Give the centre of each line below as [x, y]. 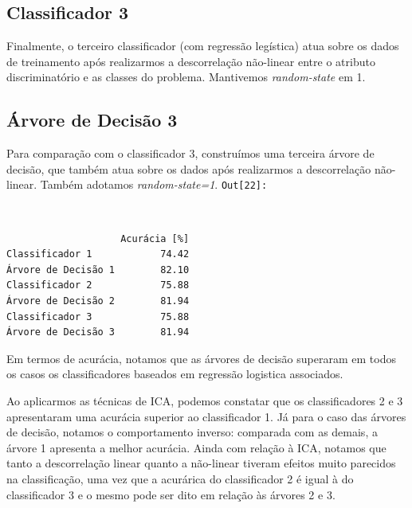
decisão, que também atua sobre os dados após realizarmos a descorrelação [189, 168]
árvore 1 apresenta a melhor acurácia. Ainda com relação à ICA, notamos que [196, 447]
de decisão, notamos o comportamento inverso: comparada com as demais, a [192, 432]
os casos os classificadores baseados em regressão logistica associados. [175, 374]
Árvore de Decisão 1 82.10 [98, 270]
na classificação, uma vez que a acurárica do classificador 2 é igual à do [180, 478]
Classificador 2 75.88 [98, 285]
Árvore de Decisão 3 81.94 [98, 332]
